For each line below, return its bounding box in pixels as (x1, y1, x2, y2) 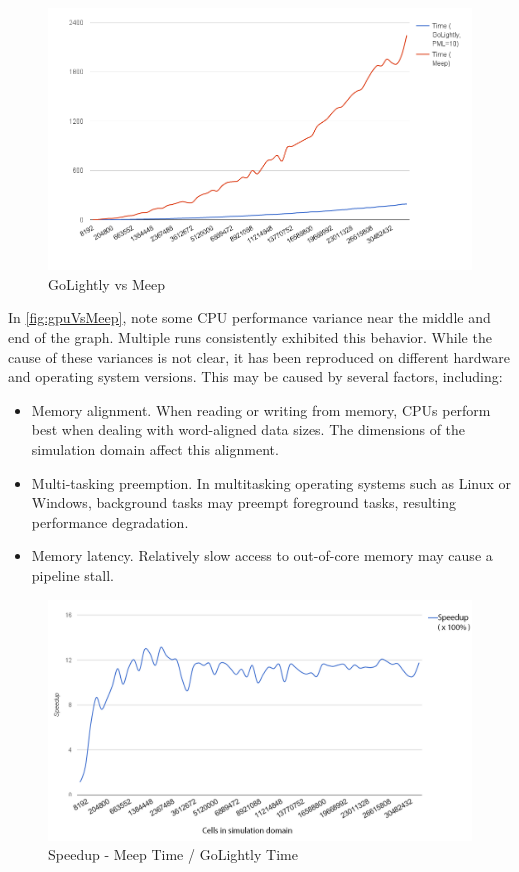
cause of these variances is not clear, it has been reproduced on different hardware (8, 346, 510, 367)
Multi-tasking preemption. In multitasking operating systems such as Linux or (31, 472, 512, 493)
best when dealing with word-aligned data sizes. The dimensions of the (31, 419, 466, 440)
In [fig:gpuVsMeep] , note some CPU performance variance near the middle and (8, 307, 491, 328)
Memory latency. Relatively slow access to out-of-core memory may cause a (31, 545, 493, 566)
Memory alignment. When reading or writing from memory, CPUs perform (31, 399, 491, 420)
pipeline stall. (31, 564, 114, 585)
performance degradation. (31, 511, 189, 532)
